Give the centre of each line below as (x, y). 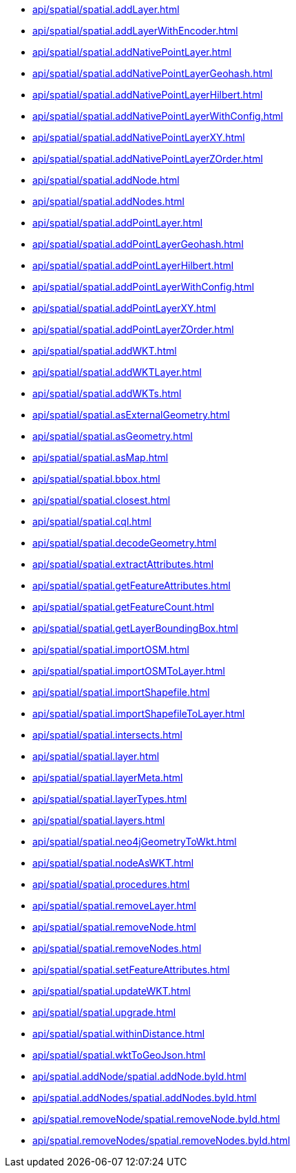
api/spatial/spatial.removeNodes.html (117, 948)
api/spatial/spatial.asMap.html (101, 457)
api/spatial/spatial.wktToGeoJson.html (119, 1055)
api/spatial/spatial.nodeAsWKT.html (113, 863)
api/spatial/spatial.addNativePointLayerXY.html (139, 137)
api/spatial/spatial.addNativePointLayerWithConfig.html (158, 116)
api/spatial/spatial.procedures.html (111, 884)
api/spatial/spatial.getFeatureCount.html (123, 607)
